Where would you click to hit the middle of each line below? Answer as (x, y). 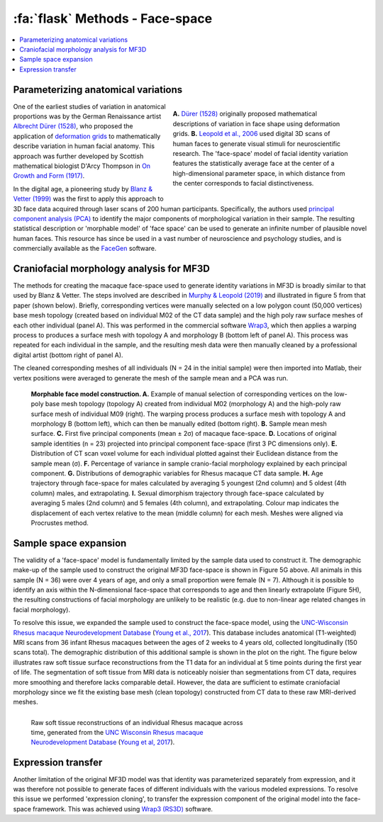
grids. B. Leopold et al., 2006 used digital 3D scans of (251, 134)
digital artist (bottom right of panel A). (68, 355)
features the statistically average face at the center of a (254, 164)
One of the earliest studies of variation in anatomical (89, 106)
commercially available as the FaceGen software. (85, 249)
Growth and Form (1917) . (49, 176)
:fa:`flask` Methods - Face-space (113, 18)
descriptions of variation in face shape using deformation (256, 123)
